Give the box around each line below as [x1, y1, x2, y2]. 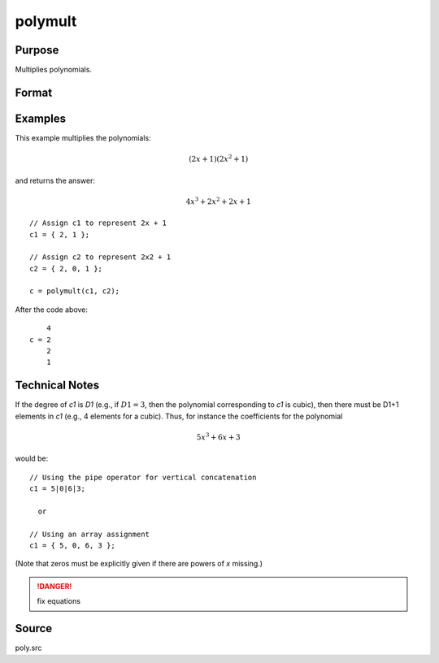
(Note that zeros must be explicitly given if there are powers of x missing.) [15, 559, 263, 569]
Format [15, 85, 53, 99]
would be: [15, 453, 49, 463]
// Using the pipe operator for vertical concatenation [29, 472, 257, 482]
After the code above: [15, 305, 89, 314]
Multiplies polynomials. [15, 65, 93, 75]
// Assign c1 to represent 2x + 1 [29, 219, 167, 227]
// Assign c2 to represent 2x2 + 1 [29, 253, 172, 262]
